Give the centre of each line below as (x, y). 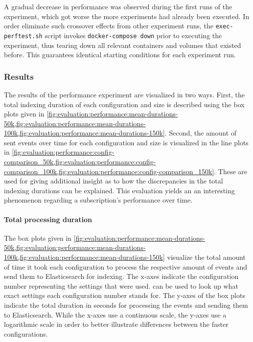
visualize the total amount (206, 257)
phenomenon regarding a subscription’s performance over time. (98, 200)
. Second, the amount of (201, 133)
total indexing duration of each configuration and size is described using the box (124, 104)
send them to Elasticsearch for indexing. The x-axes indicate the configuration (121, 276)
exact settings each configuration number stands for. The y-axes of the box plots (125, 295)
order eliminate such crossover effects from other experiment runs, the (109, 26)
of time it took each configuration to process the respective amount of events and (126, 266)
